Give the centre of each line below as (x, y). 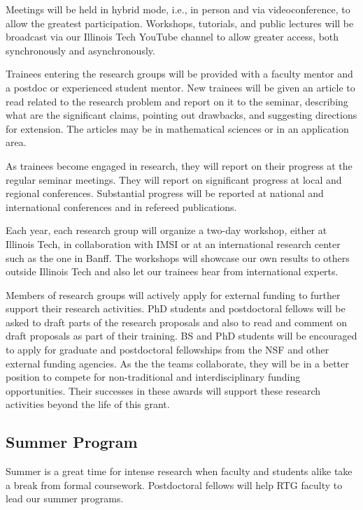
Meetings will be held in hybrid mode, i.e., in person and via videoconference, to (178, 9)
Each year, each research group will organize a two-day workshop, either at (166, 230)
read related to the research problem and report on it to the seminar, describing (177, 101)
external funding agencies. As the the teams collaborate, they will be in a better (177, 363)
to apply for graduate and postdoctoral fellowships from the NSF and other (168, 350)
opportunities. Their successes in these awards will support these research (163, 390)
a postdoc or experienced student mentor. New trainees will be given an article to (180, 87)
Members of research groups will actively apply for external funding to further (173, 294)
